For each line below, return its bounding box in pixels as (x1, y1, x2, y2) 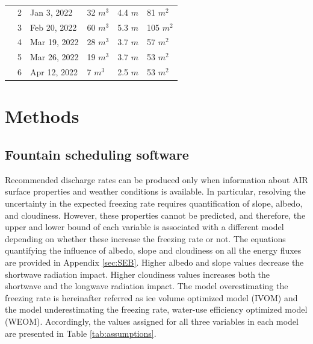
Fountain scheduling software (5, 145, 189, 163)
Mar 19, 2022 (30, 36, 79, 48)
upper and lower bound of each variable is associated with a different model (5, 220, 284, 233)
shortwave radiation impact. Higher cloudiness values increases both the (5, 267, 270, 280)
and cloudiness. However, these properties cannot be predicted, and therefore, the (5, 208, 306, 221)
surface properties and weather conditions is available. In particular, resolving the (5, 185, 306, 198)
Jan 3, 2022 (30, 5, 73, 18)
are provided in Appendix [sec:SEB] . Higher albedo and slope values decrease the (5, 255, 304, 268)
